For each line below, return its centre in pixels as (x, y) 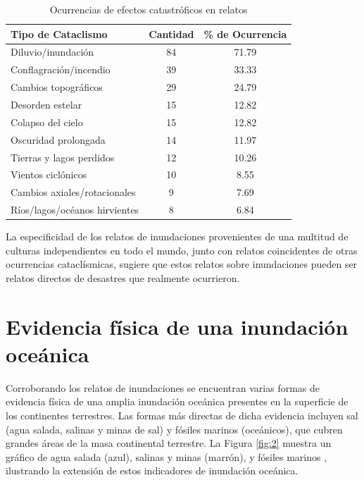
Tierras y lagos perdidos (63, 157)
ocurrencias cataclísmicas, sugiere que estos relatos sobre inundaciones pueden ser (182, 264)
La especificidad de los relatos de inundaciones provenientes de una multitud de (177, 236)
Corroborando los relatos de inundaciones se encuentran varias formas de (163, 387)
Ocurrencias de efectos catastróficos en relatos (149, 9)
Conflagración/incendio (61, 69)
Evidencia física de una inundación (177, 326)
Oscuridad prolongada (58, 139)
